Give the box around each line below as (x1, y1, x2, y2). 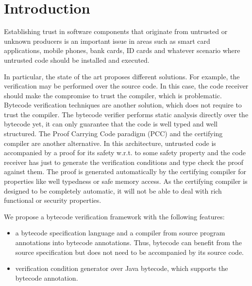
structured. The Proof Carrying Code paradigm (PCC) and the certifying (4, 128, 223, 139)
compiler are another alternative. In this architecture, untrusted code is (4, 138, 216, 148)
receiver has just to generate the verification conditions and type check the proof (4, 157, 244, 167)
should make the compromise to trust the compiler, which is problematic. (4, 90, 222, 100)
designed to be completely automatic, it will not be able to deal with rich (4, 185, 222, 196)
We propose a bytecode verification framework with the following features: (4, 211, 225, 221)
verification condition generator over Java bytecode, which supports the (15, 263, 228, 273)
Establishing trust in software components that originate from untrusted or (4, 26, 228, 36)
